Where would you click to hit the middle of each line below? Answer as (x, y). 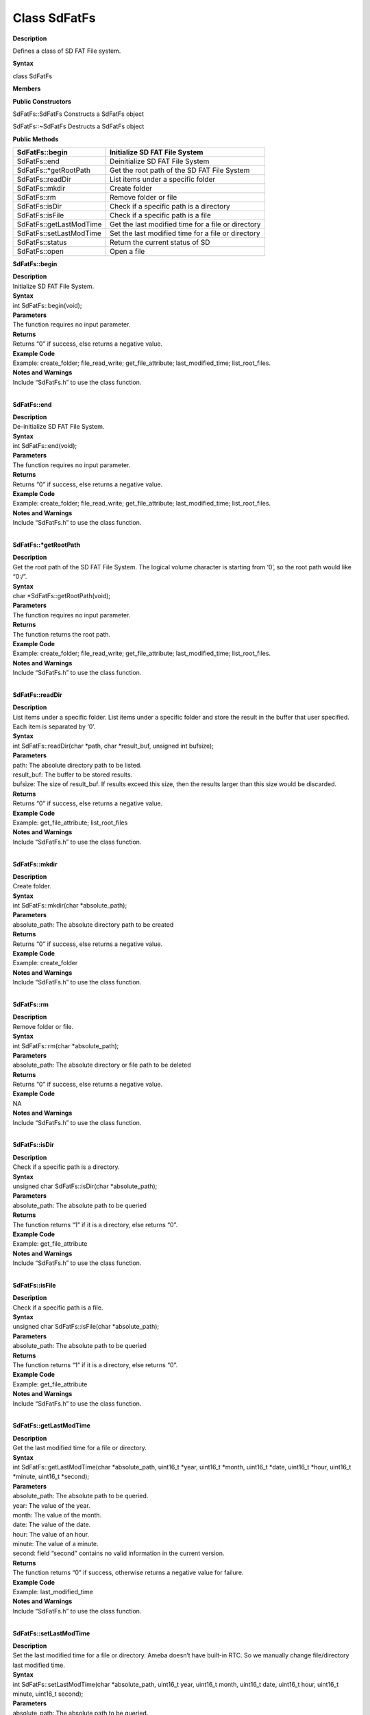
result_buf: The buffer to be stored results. (73, 774)
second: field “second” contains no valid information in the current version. (119, 1553)
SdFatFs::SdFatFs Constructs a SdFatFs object (78, 114)
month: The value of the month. (57, 1515)
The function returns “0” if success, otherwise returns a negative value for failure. (128, 1573)
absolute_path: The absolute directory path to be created (93, 924)
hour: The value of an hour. (51, 1534)
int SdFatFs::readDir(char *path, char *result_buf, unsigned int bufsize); (113, 746)
